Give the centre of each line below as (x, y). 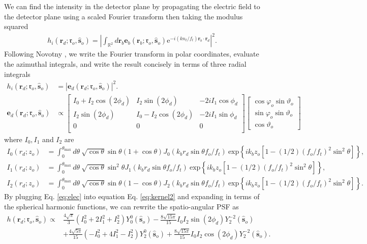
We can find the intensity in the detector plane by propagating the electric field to (132, 6)
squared (16, 26)
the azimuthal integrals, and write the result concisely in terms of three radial (125, 63)
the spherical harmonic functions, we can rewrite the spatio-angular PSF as (121, 207)
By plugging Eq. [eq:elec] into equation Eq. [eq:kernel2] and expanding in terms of (132, 196)
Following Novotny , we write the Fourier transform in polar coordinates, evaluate (132, 54)
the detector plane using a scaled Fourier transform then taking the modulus (124, 16)
